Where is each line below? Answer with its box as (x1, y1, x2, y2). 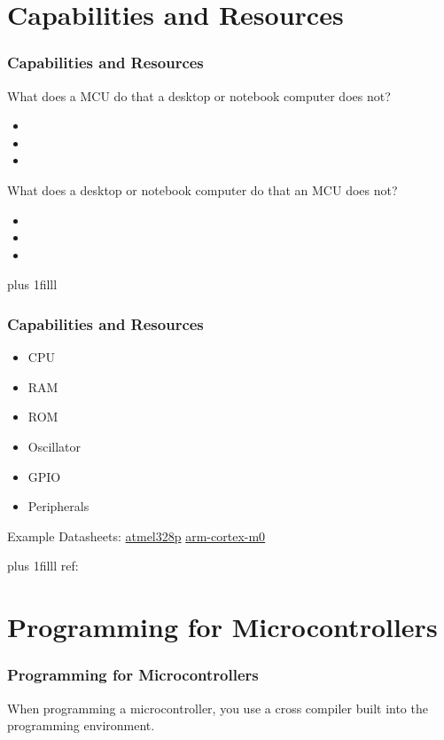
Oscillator (27, 437, 82, 455)
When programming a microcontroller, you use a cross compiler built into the (7, 698, 428, 717)
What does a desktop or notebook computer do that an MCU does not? (7, 180, 398, 199)
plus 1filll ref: (7, 556, 79, 575)
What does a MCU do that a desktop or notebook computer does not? (7, 86, 391, 105)
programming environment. (7, 716, 155, 735)
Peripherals (27, 497, 90, 516)
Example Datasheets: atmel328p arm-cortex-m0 (7, 526, 266, 545)
